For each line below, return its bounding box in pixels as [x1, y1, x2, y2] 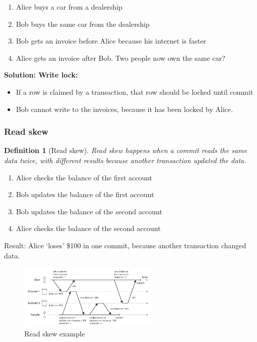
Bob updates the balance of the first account [16, 189, 154, 200]
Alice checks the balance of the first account [16, 172, 153, 182]
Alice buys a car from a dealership [16, 2, 122, 12]
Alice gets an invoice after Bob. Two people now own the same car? [16, 52, 226, 63]
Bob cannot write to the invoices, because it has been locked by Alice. [16, 103, 233, 114]
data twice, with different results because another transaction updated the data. [4, 155, 246, 165]
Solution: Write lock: [4, 69, 78, 80]
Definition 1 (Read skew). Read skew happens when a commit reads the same [4, 145, 247, 156]
